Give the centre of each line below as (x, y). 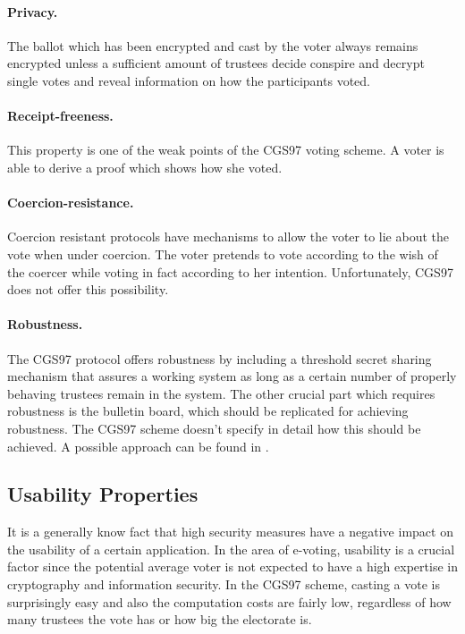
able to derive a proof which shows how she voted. (145, 167)
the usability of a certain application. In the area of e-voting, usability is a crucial (231, 549)
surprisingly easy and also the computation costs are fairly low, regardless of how (229, 601)
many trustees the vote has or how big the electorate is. (160, 619)
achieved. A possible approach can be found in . (138, 446)
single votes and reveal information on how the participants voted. (189, 80)
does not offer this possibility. (88, 289)
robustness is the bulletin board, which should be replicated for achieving (208, 411)
